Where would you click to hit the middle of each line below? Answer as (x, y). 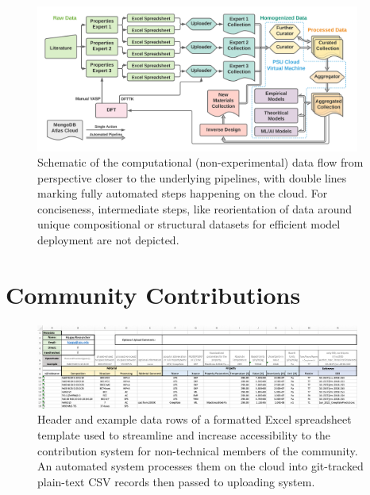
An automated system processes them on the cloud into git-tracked (200, 466)
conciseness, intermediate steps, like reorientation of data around (195, 208)
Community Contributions (153, 294)
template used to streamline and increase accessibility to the (184, 435)
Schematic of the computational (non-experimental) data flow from (200, 162)
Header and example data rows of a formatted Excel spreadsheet (195, 419)
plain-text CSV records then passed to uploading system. (176, 481)
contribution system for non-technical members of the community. (198, 450)
